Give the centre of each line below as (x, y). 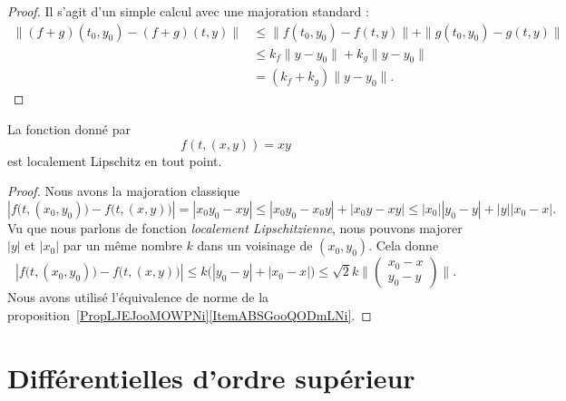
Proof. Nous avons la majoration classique (124, 191)
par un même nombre (122, 245)
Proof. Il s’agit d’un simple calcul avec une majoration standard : (188, 11)
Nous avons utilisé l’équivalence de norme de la (138, 297)
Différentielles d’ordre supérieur (211, 377)
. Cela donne (404, 245)
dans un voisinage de (255, 245)
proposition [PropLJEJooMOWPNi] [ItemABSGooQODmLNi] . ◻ (190, 315)
